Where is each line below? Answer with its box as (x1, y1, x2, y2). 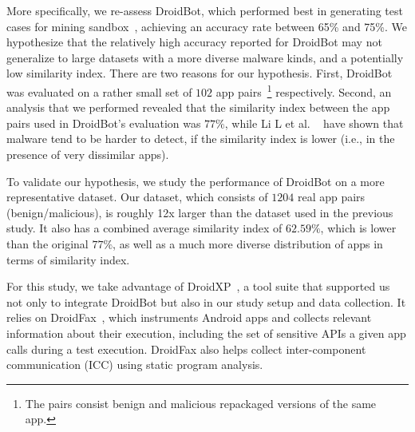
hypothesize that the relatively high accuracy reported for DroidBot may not (6, 34, 382, 50)
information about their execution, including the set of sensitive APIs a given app (6, 324, 406, 341)
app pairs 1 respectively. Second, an (215, 81, 392, 100)
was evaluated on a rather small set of (6, 83, 192, 100)
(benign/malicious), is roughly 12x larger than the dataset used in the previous (6, 204, 393, 220)
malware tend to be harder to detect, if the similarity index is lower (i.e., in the (6, 130, 395, 147)
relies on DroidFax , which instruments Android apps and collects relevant (6, 309, 372, 326)
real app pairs (297, 188, 366, 205)
